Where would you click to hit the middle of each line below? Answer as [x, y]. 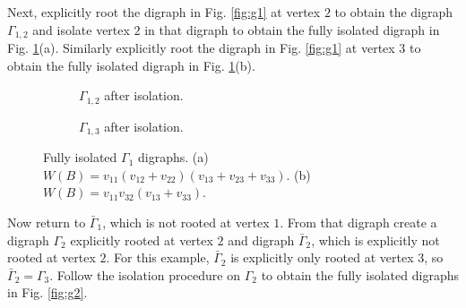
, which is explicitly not [375, 240]
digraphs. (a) [173, 157]
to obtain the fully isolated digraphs [360, 274]
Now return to [47, 222]
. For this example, [158, 257]
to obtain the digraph [394, 12]
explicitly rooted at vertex [142, 240]
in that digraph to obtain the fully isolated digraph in [292, 29]
